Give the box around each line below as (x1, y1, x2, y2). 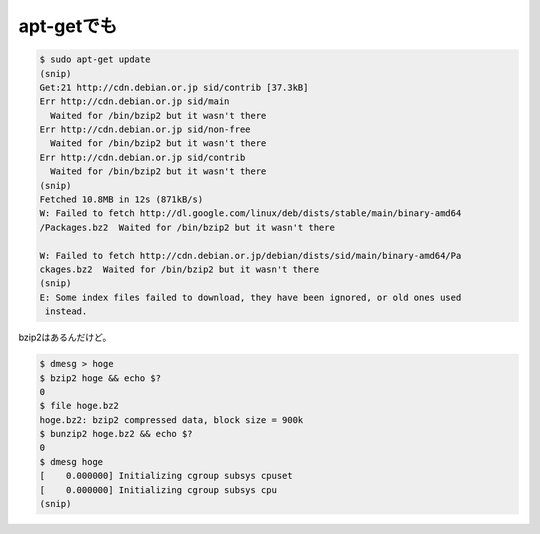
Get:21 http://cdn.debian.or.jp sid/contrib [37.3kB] (39, 81, 309, 93)
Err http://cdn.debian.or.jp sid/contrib (39, 151, 246, 163)
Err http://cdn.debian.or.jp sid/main (39, 96, 230, 107)
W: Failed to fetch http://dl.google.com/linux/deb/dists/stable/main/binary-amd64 (39, 208, 462, 219)
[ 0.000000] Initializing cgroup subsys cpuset (39, 470, 294, 482)
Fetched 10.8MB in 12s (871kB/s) (39, 194, 204, 205)
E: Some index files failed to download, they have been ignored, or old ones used (39, 291, 462, 303)
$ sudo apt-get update (39, 54, 151, 65)
